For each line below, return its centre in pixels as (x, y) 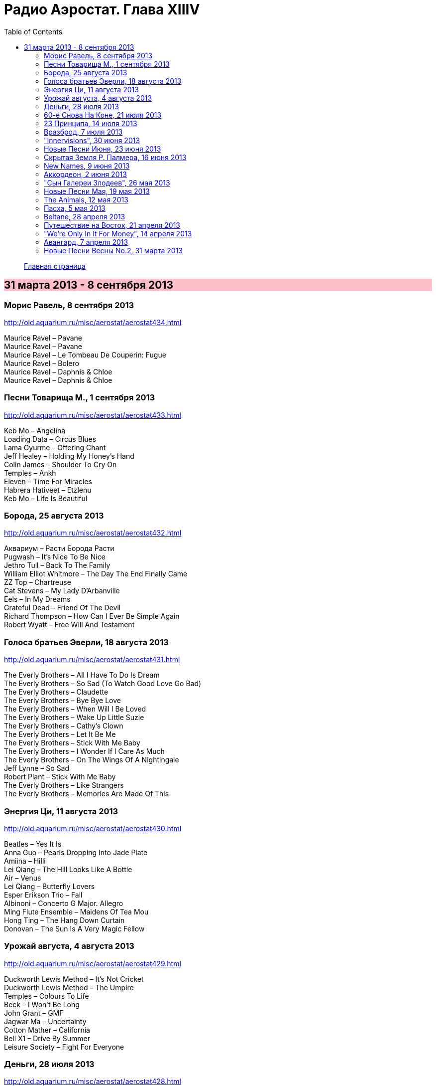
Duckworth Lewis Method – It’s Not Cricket (74, 979)
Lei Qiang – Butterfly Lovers (50, 886)
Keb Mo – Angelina (35, 430)
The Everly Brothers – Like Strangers (64, 785)
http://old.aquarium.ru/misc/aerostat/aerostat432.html (93, 533)
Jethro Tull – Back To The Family (57, 565)
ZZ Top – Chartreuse (38, 582)
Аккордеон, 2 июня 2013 (85, 174)
